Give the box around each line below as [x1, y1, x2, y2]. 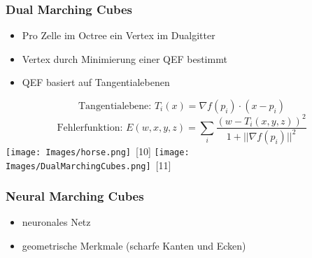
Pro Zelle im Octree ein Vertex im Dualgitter [22, 28, 215, 43]
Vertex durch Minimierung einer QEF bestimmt [22, 51, 227, 66]
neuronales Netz [22, 215, 91, 229]
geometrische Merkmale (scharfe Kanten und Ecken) [22, 238, 246, 253]
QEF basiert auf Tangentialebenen [22, 75, 170, 89]
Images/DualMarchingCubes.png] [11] [6, 157, 171, 172]
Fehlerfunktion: [57, 122, 123, 133]
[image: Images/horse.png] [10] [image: [6, 143, 190, 158]
